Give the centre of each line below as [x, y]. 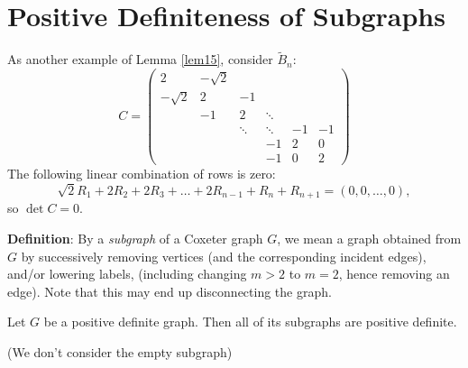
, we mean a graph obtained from [369, 239]
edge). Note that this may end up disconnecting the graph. [170, 291]
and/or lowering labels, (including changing [127, 274]
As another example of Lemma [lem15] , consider [140, 59]
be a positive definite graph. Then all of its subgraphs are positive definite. [250, 322]
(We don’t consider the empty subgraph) [120, 352]
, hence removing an [394, 274]
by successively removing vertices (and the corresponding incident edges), [224, 256]
